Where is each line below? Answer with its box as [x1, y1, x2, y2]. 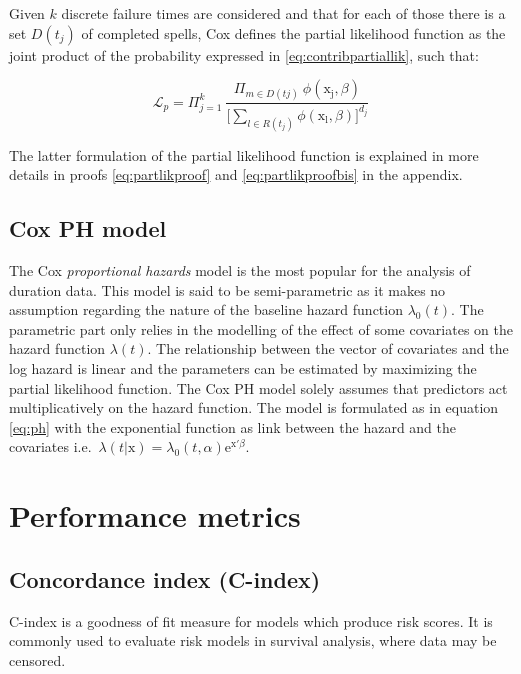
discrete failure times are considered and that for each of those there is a [61, 3, 506, 23]
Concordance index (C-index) [9, 563, 321, 594]
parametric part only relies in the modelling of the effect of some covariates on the [9, 318, 513, 339]
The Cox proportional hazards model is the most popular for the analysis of [9, 260, 471, 280]
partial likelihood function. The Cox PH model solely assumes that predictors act [9, 377, 508, 398]
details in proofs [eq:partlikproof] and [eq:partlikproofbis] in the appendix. [9, 164, 463, 185]
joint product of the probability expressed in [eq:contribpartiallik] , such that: [9, 44, 479, 65]
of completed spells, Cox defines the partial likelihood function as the [81, 22, 506, 43]
